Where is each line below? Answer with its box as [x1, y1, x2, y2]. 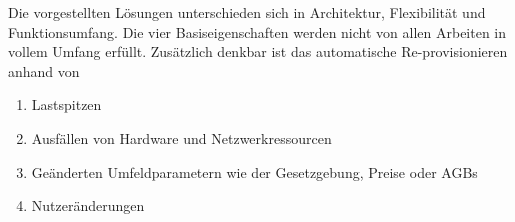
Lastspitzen [31, 94, 102, 115]
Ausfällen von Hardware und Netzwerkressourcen [31, 127, 332, 148]
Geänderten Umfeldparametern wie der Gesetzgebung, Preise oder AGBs [31, 161, 478, 182]
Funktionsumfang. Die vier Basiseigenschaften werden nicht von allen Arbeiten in [8, 21, 507, 42]
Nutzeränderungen [31, 195, 145, 216]
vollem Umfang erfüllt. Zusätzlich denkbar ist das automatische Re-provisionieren [8, 41, 508, 62]
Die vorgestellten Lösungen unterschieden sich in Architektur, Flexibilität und [8, 2, 486, 22]
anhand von [8, 60, 80, 81]
